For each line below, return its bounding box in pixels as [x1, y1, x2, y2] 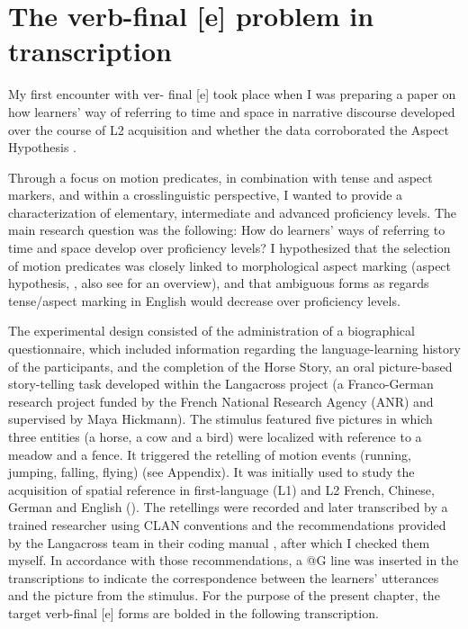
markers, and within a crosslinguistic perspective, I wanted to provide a [8, 185, 403, 204]
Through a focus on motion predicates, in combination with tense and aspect [8, 167, 433, 186]
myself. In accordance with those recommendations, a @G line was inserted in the [8, 551, 459, 570]
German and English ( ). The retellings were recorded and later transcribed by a [8, 498, 448, 517]
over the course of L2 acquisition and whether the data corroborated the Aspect [8, 120, 449, 139]
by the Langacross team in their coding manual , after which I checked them [8, 533, 430, 552]
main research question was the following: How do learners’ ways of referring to [8, 220, 445, 239]
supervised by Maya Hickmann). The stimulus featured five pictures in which [8, 409, 433, 428]
